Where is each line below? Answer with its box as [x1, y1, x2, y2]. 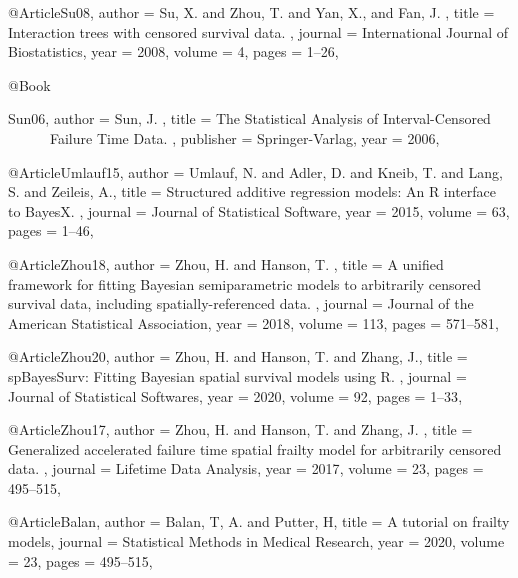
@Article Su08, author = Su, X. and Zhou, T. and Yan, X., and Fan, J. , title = [8, 2, 495, 22]
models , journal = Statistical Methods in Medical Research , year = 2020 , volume [8, 531, 505, 552]
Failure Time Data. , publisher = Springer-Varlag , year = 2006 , [50, 127, 440, 148]
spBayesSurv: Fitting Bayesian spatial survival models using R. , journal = [8, 365, 467, 386]
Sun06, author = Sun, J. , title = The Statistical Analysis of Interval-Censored [8, 108, 491, 129]
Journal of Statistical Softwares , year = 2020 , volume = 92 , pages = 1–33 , [8, 385, 463, 406]
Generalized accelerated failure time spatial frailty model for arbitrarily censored [8, 438, 502, 459]
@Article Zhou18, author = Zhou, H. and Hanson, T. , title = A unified [8, 253, 444, 274]
